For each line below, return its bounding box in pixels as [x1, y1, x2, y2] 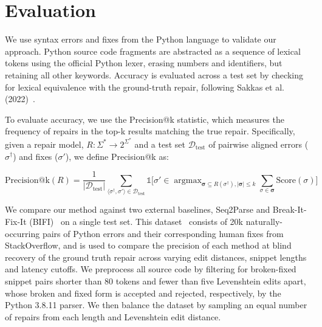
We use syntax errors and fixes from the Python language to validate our [5, 33, 276, 46]
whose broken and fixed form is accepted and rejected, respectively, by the [5, 286, 281, 299]
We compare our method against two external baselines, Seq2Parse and [5, 203, 270, 216]
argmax [174, 176, 202, 185]
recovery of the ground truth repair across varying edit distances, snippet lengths [5, 250, 307, 263]
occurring [5, 227, 40, 239]
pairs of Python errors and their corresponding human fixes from [42, 227, 284, 239]
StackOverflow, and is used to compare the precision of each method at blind [5, 239, 292, 252]
